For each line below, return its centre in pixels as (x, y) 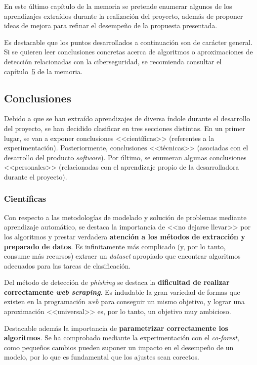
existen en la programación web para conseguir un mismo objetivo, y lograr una (125, 301)
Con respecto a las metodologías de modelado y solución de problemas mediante (125, 217)
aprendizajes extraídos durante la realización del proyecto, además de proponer (124, 16)
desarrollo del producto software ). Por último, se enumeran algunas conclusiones (125, 157)
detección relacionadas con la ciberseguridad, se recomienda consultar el (113, 61)
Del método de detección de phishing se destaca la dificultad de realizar (117, 282)
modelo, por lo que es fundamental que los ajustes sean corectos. (102, 357)
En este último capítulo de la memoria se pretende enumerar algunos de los (118, 6)
